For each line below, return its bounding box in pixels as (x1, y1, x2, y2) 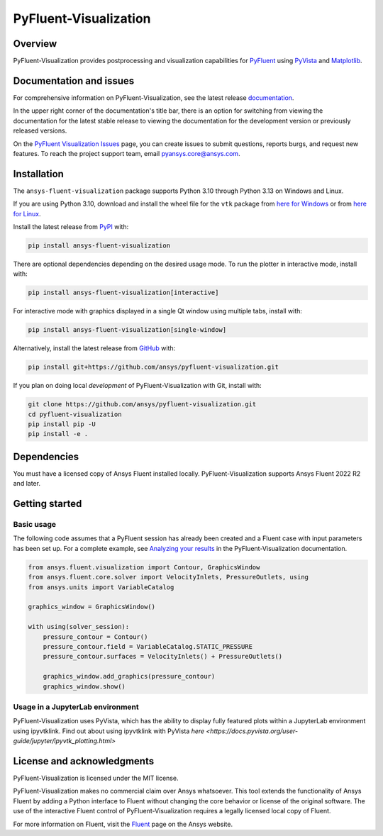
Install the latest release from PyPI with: (13, 223, 129, 230)
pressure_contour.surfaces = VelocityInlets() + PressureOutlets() (43, 652, 283, 661)
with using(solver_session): (28, 623, 130, 631)
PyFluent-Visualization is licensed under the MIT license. (13, 774, 179, 782)
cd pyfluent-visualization (28, 410, 122, 418)
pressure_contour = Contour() (43, 632, 148, 641)
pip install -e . (28, 430, 89, 438)
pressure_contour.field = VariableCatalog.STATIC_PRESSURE (43, 642, 253, 650)
